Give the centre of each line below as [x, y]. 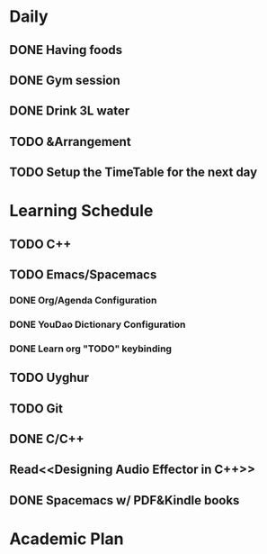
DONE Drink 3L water [70, 111]
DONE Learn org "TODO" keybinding [91, 349]
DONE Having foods [66, 50]
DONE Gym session [65, 80]
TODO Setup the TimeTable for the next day [133, 173]
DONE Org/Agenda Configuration [83, 301]
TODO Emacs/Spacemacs [83, 275]
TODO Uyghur [49, 378]
